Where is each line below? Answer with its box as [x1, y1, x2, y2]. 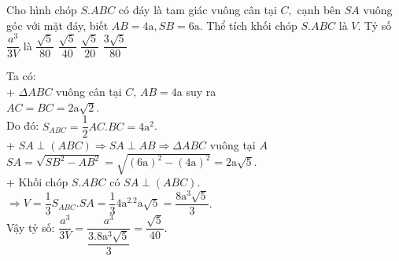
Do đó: [6, 117, 39, 134]
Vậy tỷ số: [6, 219, 55, 235]
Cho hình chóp [6, 2, 77, 17]
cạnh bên [297, 2, 342, 17]
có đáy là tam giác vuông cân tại [118, 2, 277, 17]
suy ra [186, 83, 216, 99]
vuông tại [209, 137, 256, 153]
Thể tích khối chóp [206, 17, 297, 33]
